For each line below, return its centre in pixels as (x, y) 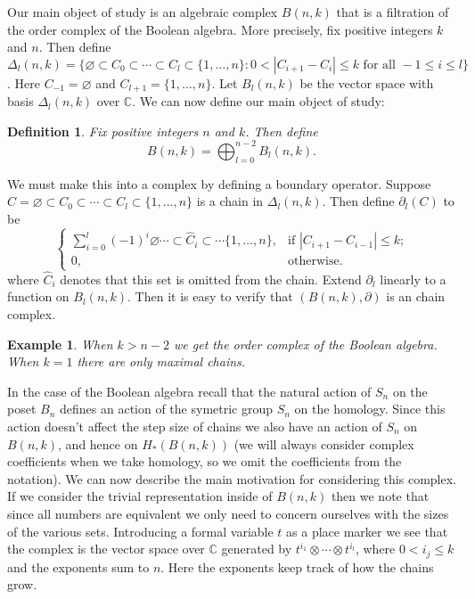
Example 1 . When (60, 344)
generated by (257, 549)
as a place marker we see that (367, 531)
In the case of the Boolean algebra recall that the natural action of (189, 391)
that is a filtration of (393, 12)
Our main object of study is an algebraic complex (143, 12)
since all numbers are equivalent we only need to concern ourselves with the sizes (228, 513)
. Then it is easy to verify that (210, 296)
